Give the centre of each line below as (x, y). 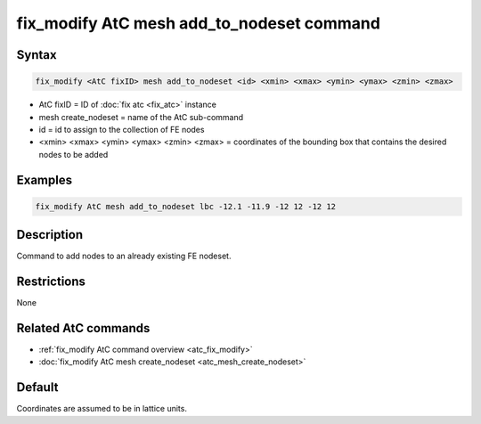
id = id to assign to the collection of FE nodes (122, 129)
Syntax (37, 55)
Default (37, 387)
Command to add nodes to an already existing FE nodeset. (124, 256)
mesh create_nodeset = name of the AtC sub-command (141, 117)
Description (50, 235)
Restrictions (51, 282)
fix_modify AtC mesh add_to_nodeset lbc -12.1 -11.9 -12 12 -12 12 (186, 206)
